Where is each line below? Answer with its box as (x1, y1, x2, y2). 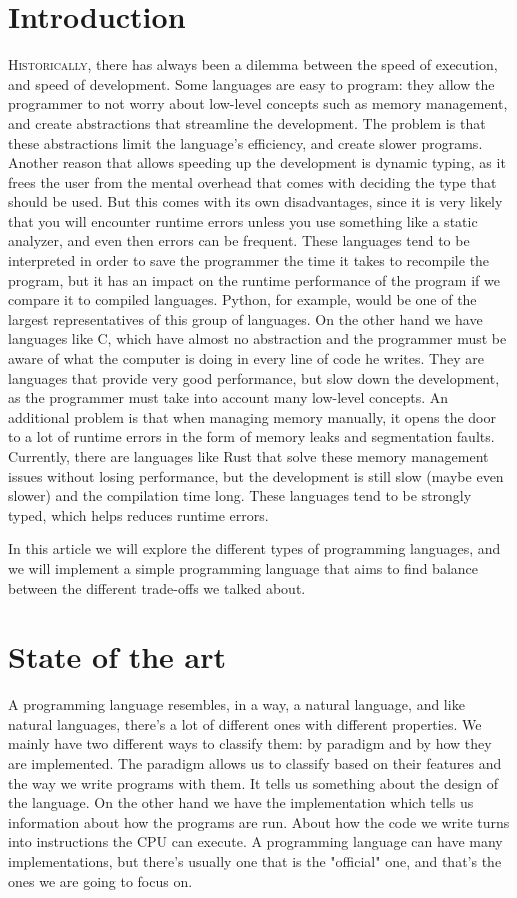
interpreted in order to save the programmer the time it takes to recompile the (8, 250, 490, 271)
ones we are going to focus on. (8, 870, 193, 891)
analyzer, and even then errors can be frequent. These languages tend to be (8, 230, 470, 251)
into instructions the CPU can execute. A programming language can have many (8, 831, 503, 852)
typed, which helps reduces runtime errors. (8, 504, 269, 525)
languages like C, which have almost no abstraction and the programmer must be (8, 328, 507, 349)
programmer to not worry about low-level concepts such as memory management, (8, 93, 508, 114)
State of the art (8, 636, 227, 677)
